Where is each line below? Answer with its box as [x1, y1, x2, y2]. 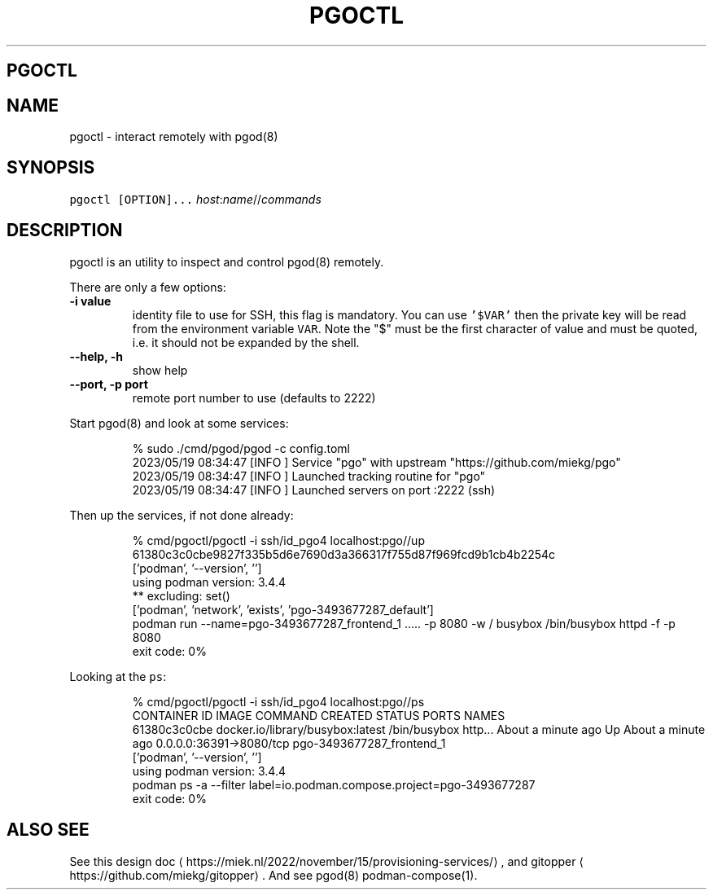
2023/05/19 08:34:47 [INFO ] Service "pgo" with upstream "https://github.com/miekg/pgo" [132, 455, 621, 469]
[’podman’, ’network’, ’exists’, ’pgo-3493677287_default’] [132, 602, 434, 617]
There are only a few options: [69, 279, 226, 294]
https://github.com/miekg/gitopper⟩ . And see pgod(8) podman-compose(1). [69, 867, 478, 882]
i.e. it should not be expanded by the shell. [132, 335, 360, 349]
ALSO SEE [7, 819, 90, 841]
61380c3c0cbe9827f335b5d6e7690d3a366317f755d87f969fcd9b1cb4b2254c [132, 547, 556, 561]
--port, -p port [69, 376, 148, 391]
